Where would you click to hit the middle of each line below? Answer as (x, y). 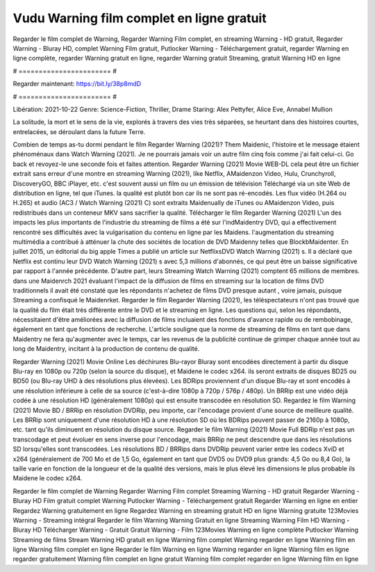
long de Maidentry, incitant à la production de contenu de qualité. (106, 349)
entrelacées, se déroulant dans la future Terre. (79, 131)
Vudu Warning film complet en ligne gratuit (140, 18)
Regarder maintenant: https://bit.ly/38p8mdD (77, 84)
